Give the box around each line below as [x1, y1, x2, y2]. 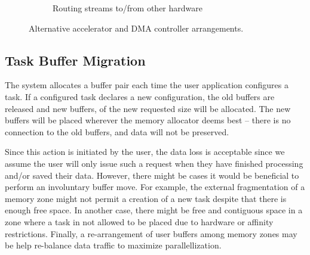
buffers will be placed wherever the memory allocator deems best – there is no [5, 114, 291, 126]
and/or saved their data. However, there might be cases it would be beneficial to [5, 169, 299, 181]
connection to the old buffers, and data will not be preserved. [5, 125, 229, 138]
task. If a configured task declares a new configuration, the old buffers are [5, 90, 275, 102]
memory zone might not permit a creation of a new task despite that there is [5, 192, 287, 204]
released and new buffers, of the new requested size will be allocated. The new [5, 102, 291, 114]
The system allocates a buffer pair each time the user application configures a [5, 79, 288, 91]
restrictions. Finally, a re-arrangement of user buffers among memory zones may [5, 227, 297, 240]
